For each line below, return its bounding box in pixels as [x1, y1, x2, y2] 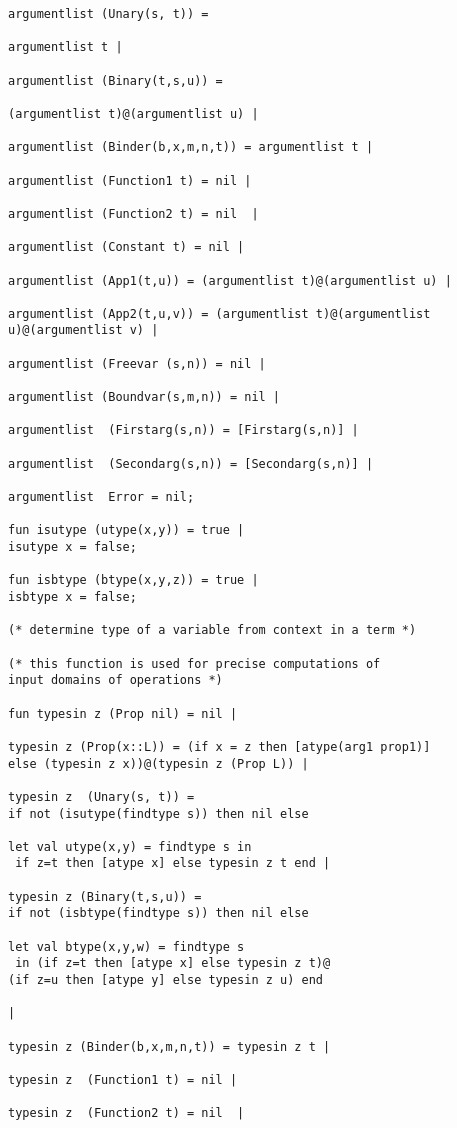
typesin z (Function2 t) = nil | [8, 1106, 245, 1121]
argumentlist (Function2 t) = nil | [8, 206, 259, 221]
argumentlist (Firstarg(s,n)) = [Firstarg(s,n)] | [8, 423, 359, 438]
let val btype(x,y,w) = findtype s [8, 939, 245, 954]
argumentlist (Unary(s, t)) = [8, 7, 209, 21]
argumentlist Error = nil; [8, 490, 195, 505]
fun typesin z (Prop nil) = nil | [8, 706, 238, 721]
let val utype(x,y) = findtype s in [8, 839, 252, 854]
